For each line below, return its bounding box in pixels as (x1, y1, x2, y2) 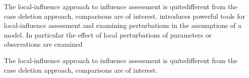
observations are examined (4, 39, 83, 49)
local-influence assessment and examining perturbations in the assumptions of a (4, 20, 242, 30)
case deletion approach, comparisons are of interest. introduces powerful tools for (4, 11, 246, 21)
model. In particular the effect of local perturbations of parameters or (4, 29, 212, 39)
